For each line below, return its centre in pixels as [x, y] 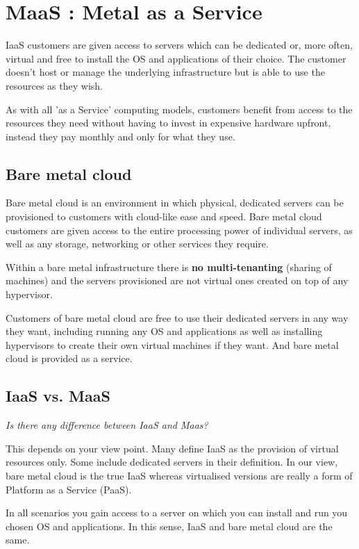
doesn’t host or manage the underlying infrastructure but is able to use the [165, 72]
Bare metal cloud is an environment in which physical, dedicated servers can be [175, 203]
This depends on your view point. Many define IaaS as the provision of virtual [172, 448]
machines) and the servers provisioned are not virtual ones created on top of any [177, 280]
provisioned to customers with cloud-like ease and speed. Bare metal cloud [164, 216]
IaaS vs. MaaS [58, 396]
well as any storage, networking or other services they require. [137, 244]
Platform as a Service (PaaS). [69, 489]
